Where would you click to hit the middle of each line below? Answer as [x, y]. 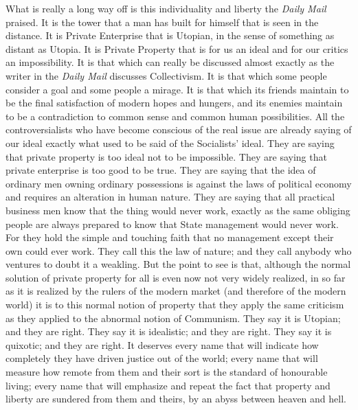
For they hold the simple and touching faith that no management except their [170, 237]
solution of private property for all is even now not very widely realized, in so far [176, 277]
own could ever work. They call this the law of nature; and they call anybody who [179, 250]
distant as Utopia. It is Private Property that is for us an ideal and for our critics [177, 48]
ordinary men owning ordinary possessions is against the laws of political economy [179, 183]
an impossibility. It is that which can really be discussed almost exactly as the [170, 62]
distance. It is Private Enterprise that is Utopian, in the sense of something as [170, 35]
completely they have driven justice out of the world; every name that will [162, 358]
